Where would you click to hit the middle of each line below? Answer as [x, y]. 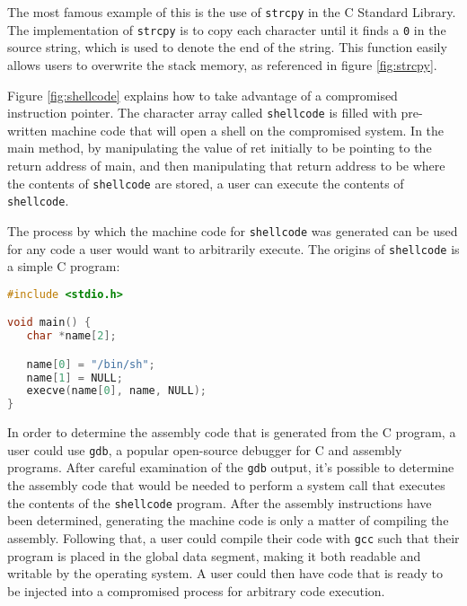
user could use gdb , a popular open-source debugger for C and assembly [205, 449]
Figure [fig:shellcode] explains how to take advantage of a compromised [203, 95]
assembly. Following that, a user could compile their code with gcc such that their [233, 537]
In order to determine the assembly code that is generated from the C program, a [232, 432]
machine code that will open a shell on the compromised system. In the [248, 130]
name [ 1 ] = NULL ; [75, 378]
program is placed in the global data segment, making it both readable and [214, 555]
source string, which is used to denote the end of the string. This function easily [227, 47]
